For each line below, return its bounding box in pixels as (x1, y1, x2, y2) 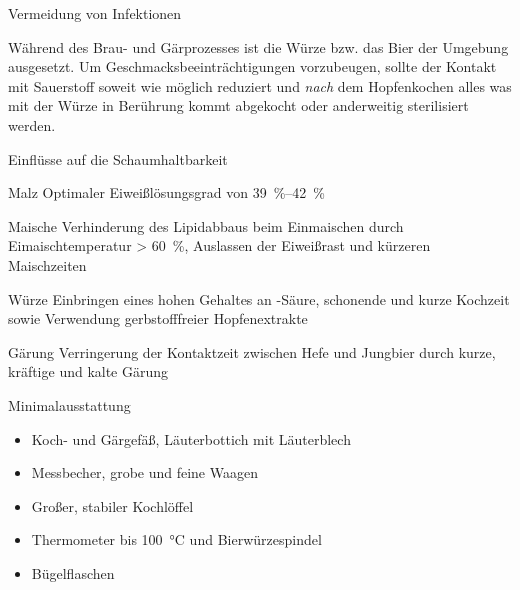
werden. (8, 114, 56, 135)
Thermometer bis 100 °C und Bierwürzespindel (31, 529, 322, 550)
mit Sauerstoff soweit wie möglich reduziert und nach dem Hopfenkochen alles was (8, 75, 512, 96)
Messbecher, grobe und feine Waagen (31, 462, 258, 483)
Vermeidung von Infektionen (8, 3, 182, 23)
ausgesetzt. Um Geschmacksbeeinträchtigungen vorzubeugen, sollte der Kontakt (8, 56, 497, 77)
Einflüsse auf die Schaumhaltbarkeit (8, 148, 228, 169)
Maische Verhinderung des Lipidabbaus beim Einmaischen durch (8, 215, 404, 236)
